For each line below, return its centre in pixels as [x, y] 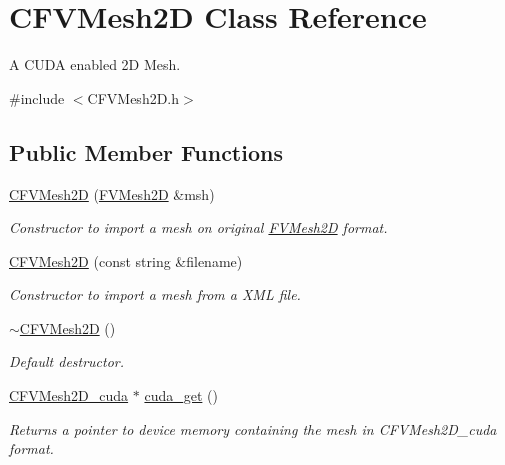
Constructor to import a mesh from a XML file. [155, 294]
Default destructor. [67, 361]
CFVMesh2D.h [133, 97]
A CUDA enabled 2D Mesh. [95, 64]
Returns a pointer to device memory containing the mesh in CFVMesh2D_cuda [253, 428]
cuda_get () [181, 395]
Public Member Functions [146, 151]
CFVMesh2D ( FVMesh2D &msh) [112, 193]
